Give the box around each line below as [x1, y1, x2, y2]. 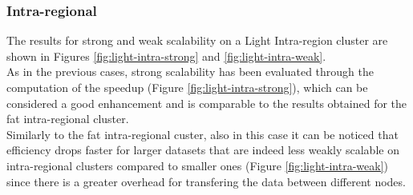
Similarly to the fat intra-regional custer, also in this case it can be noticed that [6, 125, 399, 142]
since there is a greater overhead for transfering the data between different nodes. [6, 173, 406, 189]
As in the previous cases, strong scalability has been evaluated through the [6, 63, 374, 80]
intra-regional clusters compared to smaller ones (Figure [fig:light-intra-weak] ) [6, 157, 389, 173]
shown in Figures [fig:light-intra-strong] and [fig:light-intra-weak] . [6, 47, 326, 64]
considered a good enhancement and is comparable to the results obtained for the [6, 94, 407, 111]
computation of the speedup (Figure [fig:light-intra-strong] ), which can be [6, 79, 368, 95]
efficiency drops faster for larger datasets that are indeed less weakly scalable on [6, 141, 399, 158]
